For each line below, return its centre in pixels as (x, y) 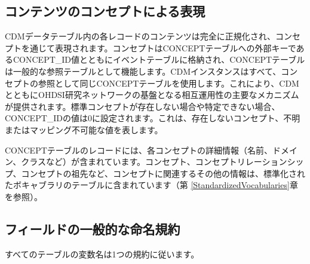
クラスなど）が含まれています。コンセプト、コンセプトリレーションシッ (162, 162)
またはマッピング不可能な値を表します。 (84, 129)
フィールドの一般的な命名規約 (93, 228)
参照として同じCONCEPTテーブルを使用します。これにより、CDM (168, 83)
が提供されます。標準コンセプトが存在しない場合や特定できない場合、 (142, 106)
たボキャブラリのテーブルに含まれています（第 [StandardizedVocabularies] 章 (151, 185)
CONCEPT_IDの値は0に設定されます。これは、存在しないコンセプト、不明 (153, 118)
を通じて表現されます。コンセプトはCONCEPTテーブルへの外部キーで (159, 47)
